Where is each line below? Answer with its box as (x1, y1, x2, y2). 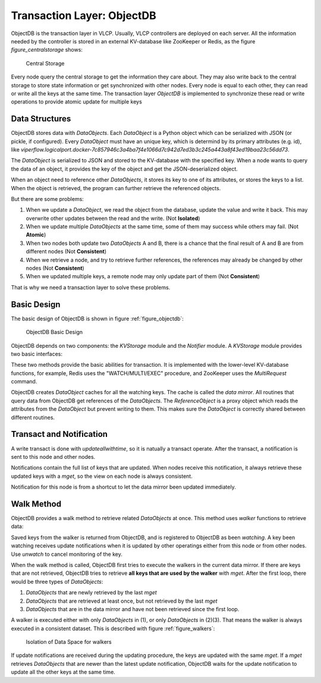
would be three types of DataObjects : (11, 578, 103, 585)
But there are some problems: (11, 195, 84, 202)
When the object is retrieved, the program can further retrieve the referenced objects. (11, 184, 221, 191)
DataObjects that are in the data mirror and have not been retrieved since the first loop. (26, 605, 240, 612)
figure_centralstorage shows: (11, 46, 83, 53)
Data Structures (11, 114, 71, 124)
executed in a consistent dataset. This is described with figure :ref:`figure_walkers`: (11, 625, 215, 632)
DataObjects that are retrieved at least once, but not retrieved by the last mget (26, 597, 218, 605)
